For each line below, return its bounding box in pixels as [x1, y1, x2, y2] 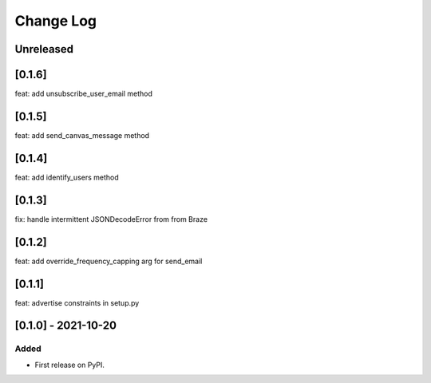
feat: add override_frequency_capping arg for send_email [14, 256, 203, 266]
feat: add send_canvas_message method [14, 130, 150, 140]
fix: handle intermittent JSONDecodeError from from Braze [14, 214, 208, 223]
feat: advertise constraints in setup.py [14, 298, 140, 307]
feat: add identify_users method [14, 172, 119, 182]
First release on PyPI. [34, 360, 105, 369]
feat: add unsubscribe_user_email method [14, 89, 153, 99]
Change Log [14, 12, 97, 30]
